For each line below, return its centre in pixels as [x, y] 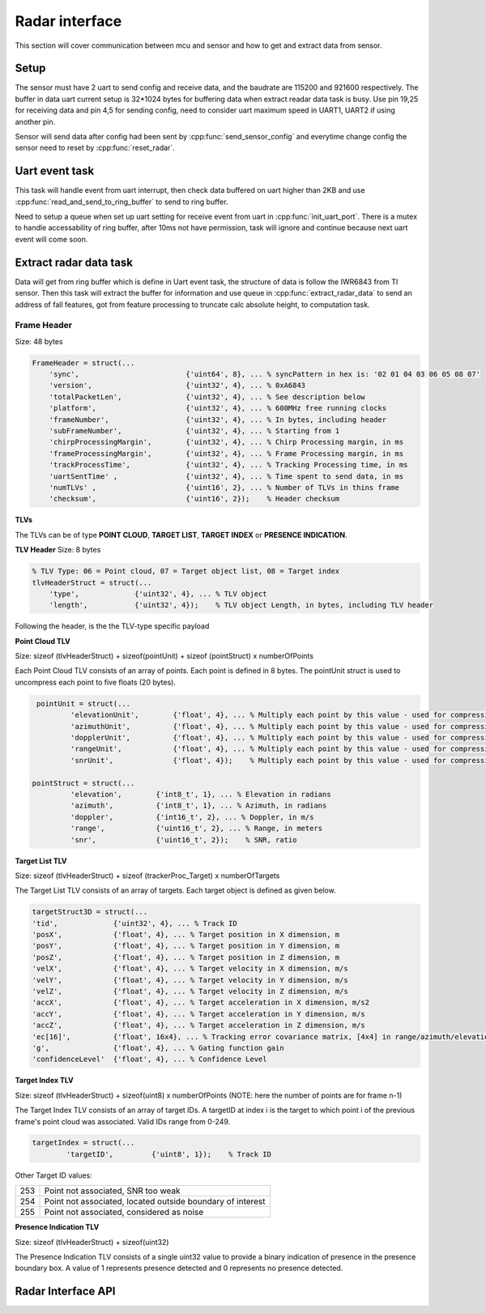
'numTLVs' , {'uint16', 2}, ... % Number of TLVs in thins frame [224, 487]
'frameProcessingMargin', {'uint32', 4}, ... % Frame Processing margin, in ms [226, 453]
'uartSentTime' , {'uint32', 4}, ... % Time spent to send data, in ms [226, 476]
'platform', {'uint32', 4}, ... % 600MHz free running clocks [218, 408]
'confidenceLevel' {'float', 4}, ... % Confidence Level [149, 1059]
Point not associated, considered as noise [124, 1213]
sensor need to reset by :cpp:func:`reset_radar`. [95, 148]
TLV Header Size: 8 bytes [58, 550]
